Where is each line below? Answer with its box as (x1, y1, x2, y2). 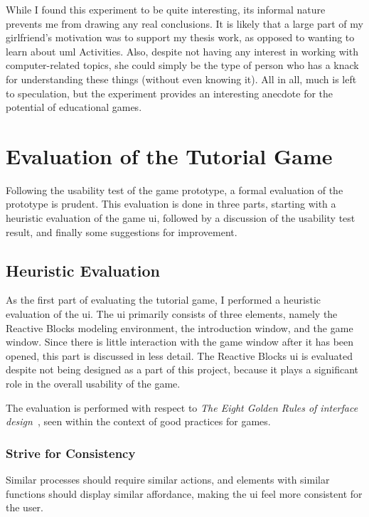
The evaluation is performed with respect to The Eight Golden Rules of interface (6, 400, 358, 415)
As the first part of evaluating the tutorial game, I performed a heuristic (6, 292, 321, 307)
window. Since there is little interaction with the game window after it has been (6, 334, 354, 349)
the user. (6, 500, 44, 515)
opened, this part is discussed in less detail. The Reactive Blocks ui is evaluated (6, 348, 353, 363)
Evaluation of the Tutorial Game (6, 141, 333, 170)
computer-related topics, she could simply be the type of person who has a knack (6, 58, 359, 73)
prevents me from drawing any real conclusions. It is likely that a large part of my (6, 16, 363, 31)
